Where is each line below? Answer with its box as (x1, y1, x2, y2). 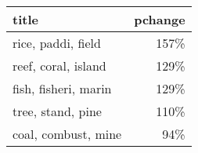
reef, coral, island (13, 56, 106, 75)
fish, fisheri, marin (13, 79, 112, 97)
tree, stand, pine (13, 102, 102, 120)
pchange (134, 10, 185, 28)
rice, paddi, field (13, 34, 101, 52)
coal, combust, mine (13, 125, 122, 143)
